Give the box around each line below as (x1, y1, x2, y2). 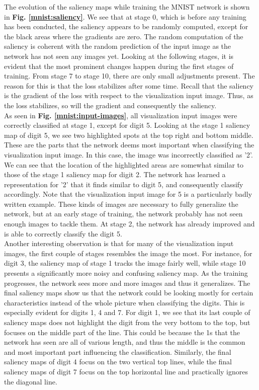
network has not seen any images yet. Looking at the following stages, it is (4, 50, 234, 61)
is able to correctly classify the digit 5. (4, 228, 122, 239)
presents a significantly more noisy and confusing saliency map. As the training (4, 268, 248, 278)
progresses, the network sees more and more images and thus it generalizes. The (4, 277, 250, 288)
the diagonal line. (4, 376, 57, 386)
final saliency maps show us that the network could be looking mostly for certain (4, 287, 253, 298)
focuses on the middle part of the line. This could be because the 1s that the (4, 327, 240, 337)
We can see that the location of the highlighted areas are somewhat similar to (4, 159, 243, 170)
